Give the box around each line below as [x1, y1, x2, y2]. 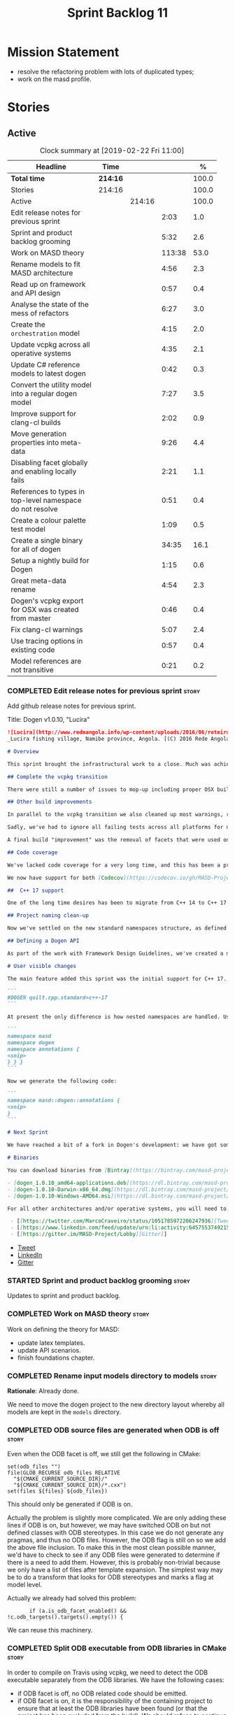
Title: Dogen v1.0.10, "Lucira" [7, 716, 90, 724]
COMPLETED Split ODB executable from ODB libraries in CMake [7, 1644, 227, 1653]
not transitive [10, 664, 54, 674]
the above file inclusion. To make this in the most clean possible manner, [7, 1544, 216, 1552]
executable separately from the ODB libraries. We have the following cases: [7, 1675, 225, 1684]
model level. [7, 1581, 43, 1589]
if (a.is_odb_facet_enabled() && [29, 1607, 127, 1615]
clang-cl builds [10, 418, 62, 427]
